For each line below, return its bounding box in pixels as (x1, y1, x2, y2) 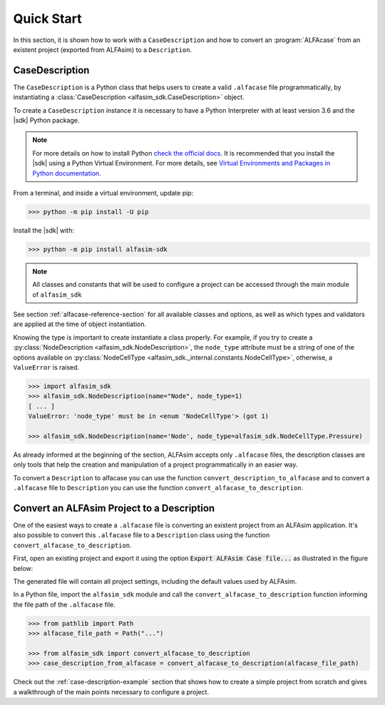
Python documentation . (32, 168, 101, 178)
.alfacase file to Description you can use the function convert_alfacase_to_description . (13, 484, 304, 492)
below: (13, 564, 34, 572)
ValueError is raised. (13, 363, 80, 372)
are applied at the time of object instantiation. (13, 320, 147, 328)
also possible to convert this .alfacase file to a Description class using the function (13, 531, 270, 539)
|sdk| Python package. (13, 116, 80, 125)
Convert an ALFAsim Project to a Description (13, 502, 215, 514)
